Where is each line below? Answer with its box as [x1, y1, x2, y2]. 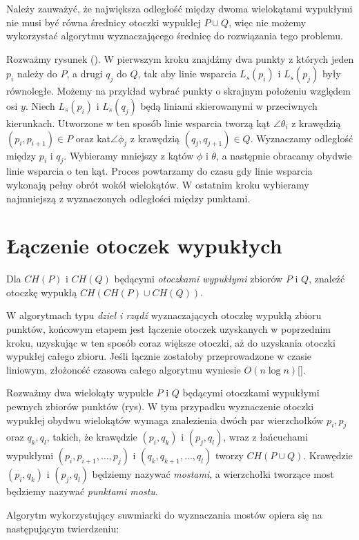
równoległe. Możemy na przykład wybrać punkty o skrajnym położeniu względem [6, 84, 351, 98]
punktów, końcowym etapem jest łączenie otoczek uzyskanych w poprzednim [6, 322, 331, 336]
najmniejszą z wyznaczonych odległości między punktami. [6, 191, 251, 205]
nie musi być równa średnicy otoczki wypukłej [6, 15, 201, 29]
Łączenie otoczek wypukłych [6, 231, 282, 260]
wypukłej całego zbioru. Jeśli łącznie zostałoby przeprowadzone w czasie [6, 349, 312, 363]
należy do [17, 66, 57, 81]
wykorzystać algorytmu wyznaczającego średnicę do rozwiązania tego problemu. [6, 28, 343, 43]
